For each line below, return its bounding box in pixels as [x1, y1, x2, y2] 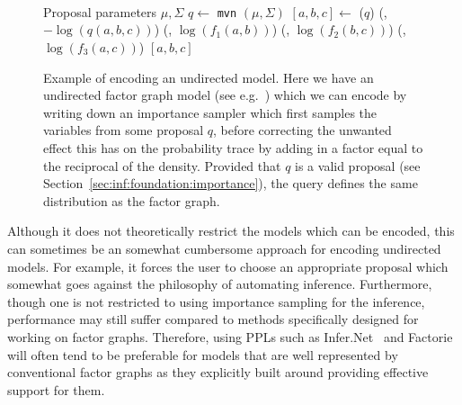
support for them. [7, 380, 105, 399]
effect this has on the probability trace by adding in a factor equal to [43, 139, 423, 157]
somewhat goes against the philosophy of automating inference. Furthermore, [7, 274, 432, 293]
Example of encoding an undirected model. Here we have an [43, 67, 374, 86]
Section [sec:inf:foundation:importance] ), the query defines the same [43, 174, 418, 193]
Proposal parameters [43, 2, 157, 21]
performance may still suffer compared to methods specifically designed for [7, 310, 419, 328]
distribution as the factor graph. [43, 191, 220, 210]
